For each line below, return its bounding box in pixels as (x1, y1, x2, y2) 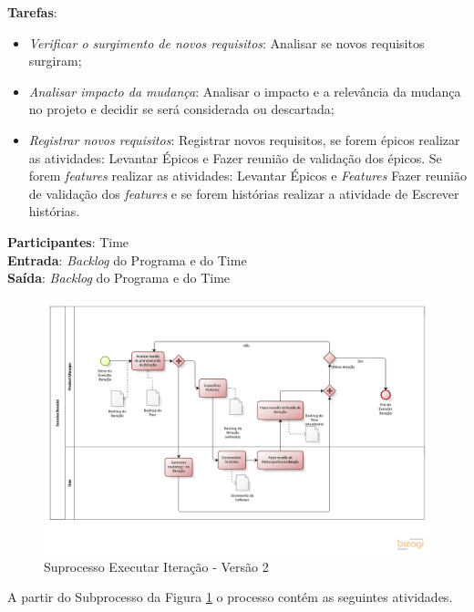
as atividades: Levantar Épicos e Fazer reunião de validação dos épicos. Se (28, 148, 442, 167)
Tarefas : (7, 3, 57, 21)
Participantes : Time (7, 232, 129, 251)
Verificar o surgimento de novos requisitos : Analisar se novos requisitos (28, 33, 425, 52)
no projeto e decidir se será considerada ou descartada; (28, 99, 335, 119)
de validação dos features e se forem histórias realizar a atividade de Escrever (28, 183, 459, 202)
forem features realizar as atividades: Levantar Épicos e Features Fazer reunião (28, 166, 467, 185)
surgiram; (28, 51, 82, 70)
